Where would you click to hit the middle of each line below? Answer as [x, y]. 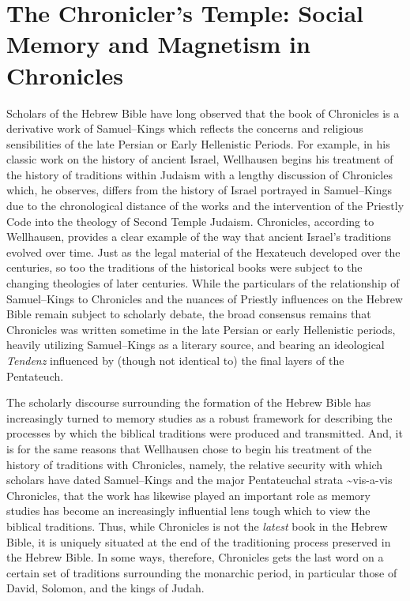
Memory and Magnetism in [158, 44]
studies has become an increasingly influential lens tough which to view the [188, 511]
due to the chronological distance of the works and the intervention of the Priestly [205, 206]
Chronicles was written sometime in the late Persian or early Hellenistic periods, [201, 329]
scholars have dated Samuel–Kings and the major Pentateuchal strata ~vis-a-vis [199, 480]
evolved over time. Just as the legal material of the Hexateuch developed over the [203, 252]
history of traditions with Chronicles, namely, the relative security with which [195, 464]
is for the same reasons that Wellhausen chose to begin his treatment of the [189, 448]
